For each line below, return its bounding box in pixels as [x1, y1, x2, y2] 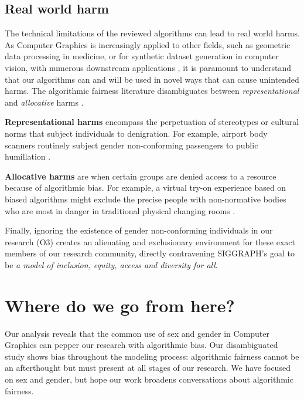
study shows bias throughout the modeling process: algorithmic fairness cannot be [5, 350, 299, 362]
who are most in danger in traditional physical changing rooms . [5, 204, 235, 217]
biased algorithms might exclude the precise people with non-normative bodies [5, 192, 286, 205]
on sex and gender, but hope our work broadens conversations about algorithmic [5, 373, 293, 385]
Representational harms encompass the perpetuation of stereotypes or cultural [5, 116, 299, 128]
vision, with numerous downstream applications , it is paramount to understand [5, 61, 292, 73]
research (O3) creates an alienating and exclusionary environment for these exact [5, 235, 295, 248]
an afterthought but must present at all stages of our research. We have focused [5, 361, 291, 374]
